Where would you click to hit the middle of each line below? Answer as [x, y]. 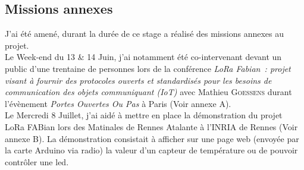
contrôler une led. [37, 161]
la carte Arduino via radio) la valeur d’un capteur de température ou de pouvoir [151, 150]
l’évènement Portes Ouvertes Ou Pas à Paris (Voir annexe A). [118, 103]
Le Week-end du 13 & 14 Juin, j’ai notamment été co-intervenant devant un [143, 57]
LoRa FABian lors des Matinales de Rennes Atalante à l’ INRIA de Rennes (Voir [151, 126]
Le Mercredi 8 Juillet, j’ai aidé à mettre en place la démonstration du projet [144, 115]
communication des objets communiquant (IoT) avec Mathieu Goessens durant [148, 92]
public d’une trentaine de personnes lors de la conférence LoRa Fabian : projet [148, 68]
